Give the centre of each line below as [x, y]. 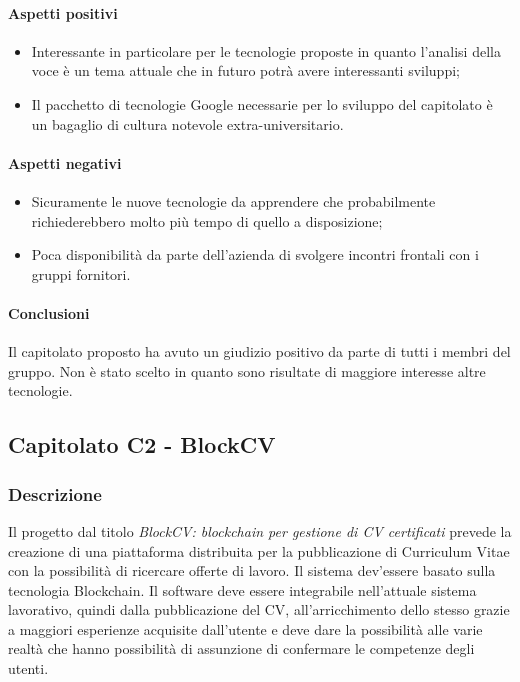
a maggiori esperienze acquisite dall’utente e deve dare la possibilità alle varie [245, 628]
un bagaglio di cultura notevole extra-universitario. [187, 123]
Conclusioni [49, 312]
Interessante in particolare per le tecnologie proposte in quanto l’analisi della [266, 50]
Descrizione [55, 493]
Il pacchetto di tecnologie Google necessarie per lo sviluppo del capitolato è [262, 103]
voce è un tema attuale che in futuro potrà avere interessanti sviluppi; [245, 70]
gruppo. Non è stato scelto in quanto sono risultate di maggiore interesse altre [247, 370]
